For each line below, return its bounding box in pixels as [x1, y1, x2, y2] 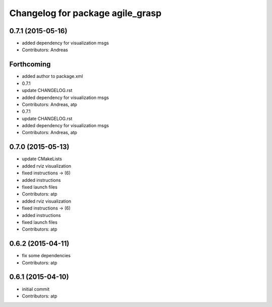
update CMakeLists [22, 156, 62, 162]
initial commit [22, 286, 50, 292]
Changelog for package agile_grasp [9, 8, 162, 19]
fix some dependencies [22, 253, 71, 259]
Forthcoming [9, 60, 51, 69]
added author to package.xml [22, 73, 83, 79]
